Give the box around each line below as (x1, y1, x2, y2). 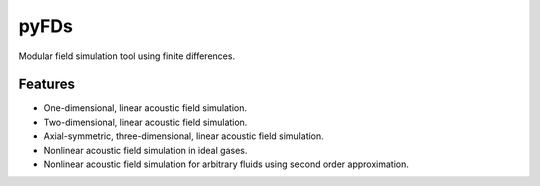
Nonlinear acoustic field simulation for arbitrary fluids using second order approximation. (43, 158, 409, 170)
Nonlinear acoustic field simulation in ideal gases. (43, 144, 248, 156)
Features (18, 76, 75, 93)
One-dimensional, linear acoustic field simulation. (43, 102, 248, 114)
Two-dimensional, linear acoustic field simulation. (43, 116, 248, 128)
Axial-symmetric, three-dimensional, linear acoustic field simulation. (43, 130, 324, 142)
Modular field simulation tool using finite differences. (18, 50, 235, 62)
